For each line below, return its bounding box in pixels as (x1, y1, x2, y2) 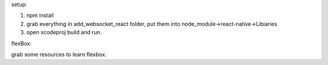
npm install (26, 12, 54, 19)
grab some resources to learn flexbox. (11, 51, 107, 58)
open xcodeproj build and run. (26, 29, 102, 36)
